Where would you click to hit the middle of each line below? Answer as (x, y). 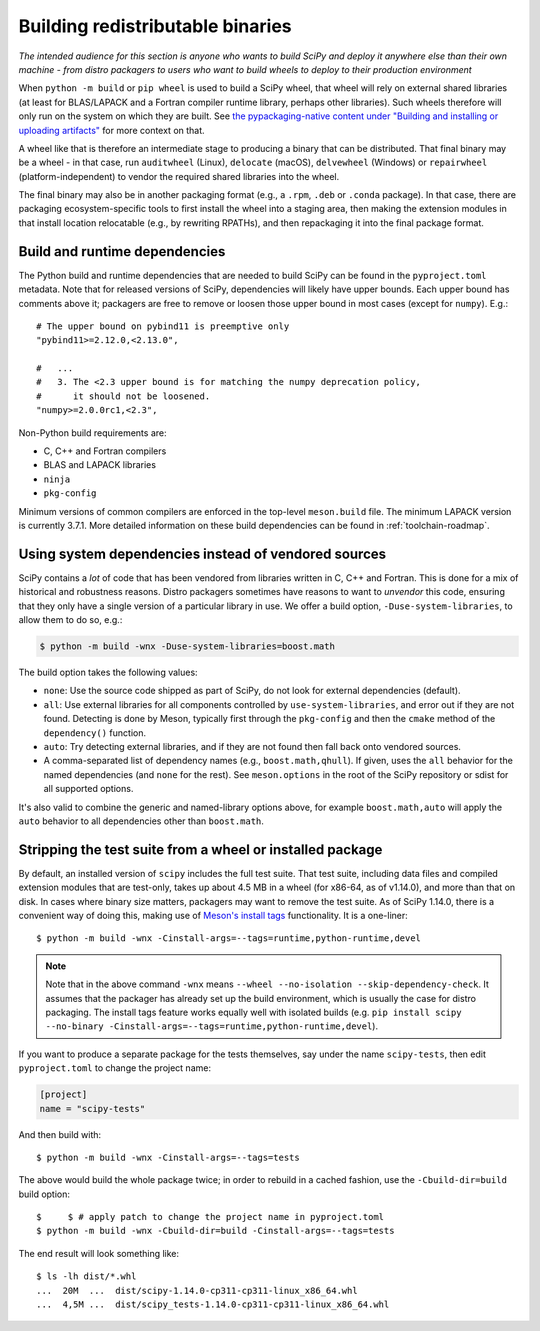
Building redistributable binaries (155, 26)
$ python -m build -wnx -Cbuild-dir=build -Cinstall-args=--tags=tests (215, 1231)
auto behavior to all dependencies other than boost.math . (141, 821)
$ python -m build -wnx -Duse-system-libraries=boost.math (187, 646)
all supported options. (88, 789)
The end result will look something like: (99, 1253)
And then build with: (60, 1134)
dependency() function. (95, 732)
